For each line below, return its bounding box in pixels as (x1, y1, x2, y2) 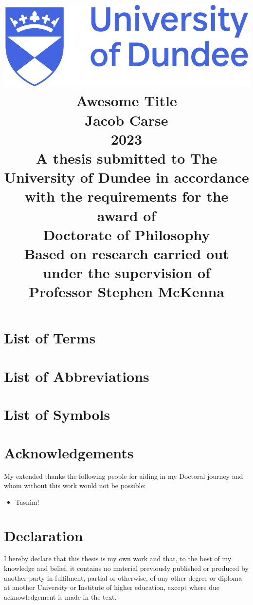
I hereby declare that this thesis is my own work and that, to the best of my (4, 553, 232, 564)
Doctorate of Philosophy (43, 224, 210, 244)
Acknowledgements (4, 442, 134, 462)
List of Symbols (4, 404, 110, 424)
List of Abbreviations (4, 366, 149, 386)
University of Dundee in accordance (4, 167, 249, 187)
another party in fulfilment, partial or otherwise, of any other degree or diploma (4, 572, 242, 583)
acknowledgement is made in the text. (4, 591, 117, 602)
